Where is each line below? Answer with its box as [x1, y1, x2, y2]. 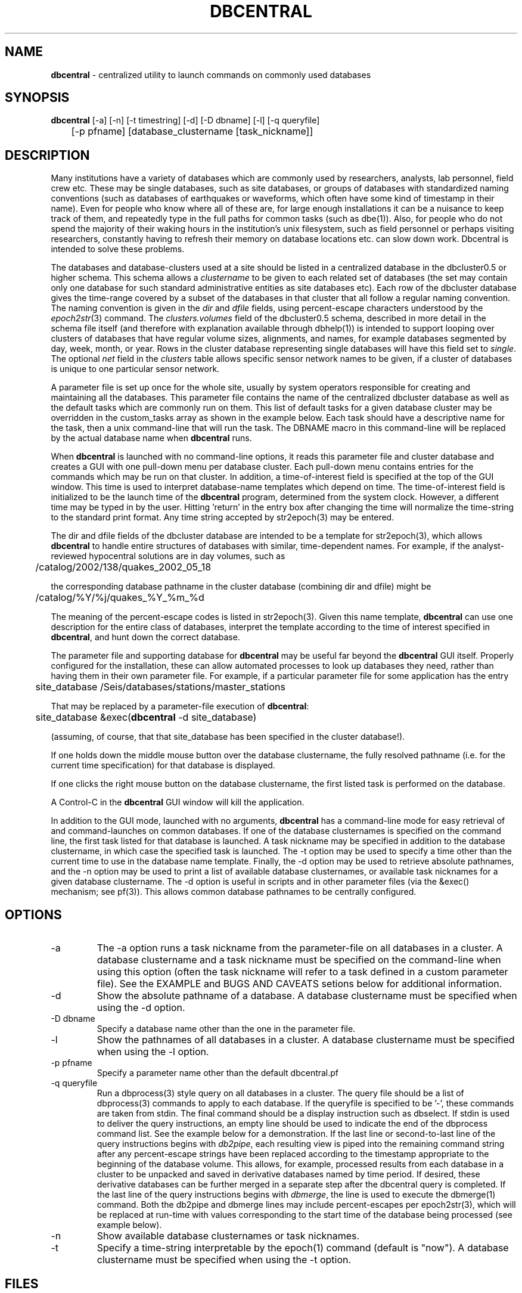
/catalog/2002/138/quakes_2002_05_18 [35, 561, 212, 573]
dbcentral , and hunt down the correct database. [51, 632, 240, 643]
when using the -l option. [97, 1046, 209, 1058]
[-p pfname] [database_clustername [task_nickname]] [71, 125, 313, 138]
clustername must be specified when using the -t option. [97, 1254, 352, 1266]
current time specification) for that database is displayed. [51, 760, 275, 771]
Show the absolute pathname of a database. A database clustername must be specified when [97, 990, 517, 1002]
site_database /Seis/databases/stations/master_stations [35, 681, 285, 693]
